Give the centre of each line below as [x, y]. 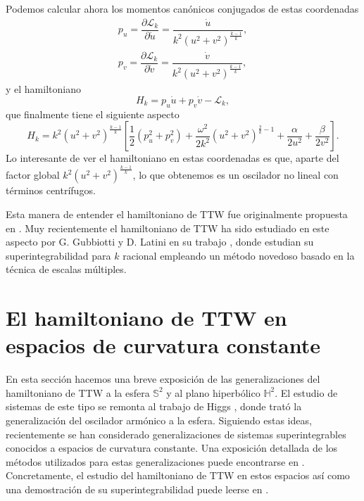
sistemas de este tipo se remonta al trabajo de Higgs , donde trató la [154, 406]
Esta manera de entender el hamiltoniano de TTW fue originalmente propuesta [177, 214]
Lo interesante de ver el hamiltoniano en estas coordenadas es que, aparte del [172, 158]
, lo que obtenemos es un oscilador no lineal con [236, 175]
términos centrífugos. [51, 190]
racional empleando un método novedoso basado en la [239, 255]
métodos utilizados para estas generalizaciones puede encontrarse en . [155, 461]
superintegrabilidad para [58, 255]
